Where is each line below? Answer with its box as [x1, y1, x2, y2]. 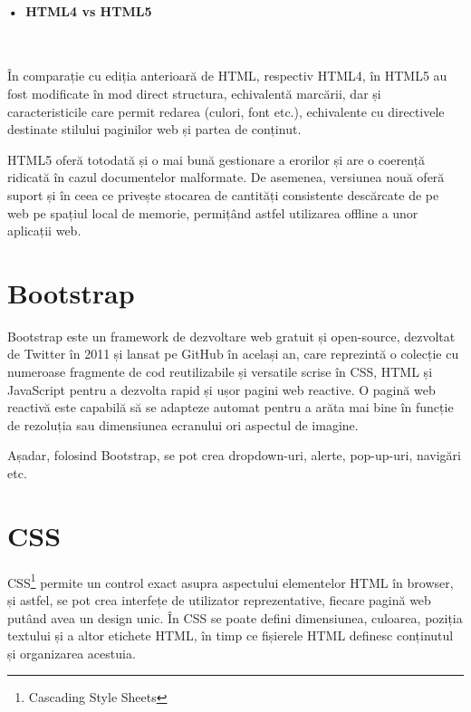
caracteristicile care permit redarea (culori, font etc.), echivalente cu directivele [7, 101, 445, 120]
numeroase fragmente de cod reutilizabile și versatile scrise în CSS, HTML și [7, 362, 433, 381]
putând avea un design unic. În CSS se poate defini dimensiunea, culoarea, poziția [7, 608, 463, 627]
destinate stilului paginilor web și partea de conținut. [7, 120, 302, 139]
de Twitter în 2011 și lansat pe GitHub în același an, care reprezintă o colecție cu [7, 344, 459, 363]
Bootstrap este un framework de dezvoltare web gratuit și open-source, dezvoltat [7, 326, 456, 345]
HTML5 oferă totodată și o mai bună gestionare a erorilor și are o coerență [7, 149, 426, 168]
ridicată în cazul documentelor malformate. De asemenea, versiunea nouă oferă [7, 168, 445, 187]
